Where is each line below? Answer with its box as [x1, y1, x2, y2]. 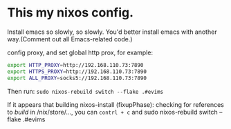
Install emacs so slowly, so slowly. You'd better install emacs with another [7, 28, 217, 36]
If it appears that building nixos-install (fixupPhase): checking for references [7, 100, 225, 108]
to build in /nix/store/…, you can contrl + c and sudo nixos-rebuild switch [7, 108, 218, 116]
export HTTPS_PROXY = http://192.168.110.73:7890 [7, 68, 147, 75]
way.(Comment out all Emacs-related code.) [7, 34, 133, 43]
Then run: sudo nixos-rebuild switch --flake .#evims [7, 87, 164, 95]
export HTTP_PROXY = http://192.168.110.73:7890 [7, 61, 144, 68]
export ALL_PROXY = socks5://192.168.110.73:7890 [7, 75, 147, 81]
